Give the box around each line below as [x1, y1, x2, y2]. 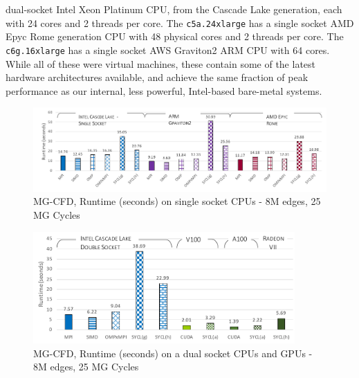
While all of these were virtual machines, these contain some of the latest [6, 56, 316, 71]
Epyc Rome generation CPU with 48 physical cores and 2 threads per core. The [6, 29, 344, 44]
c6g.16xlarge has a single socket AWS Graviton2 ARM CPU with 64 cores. [6, 42, 330, 57]
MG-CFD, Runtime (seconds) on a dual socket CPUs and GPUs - [33, 345, 313, 360]
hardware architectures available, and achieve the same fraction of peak [6, 70, 309, 84]
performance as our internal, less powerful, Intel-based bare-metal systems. [6, 83, 322, 98]
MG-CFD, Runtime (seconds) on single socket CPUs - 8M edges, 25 [33, 194, 321, 208]
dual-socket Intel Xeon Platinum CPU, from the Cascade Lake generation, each [6, 2, 342, 16]
